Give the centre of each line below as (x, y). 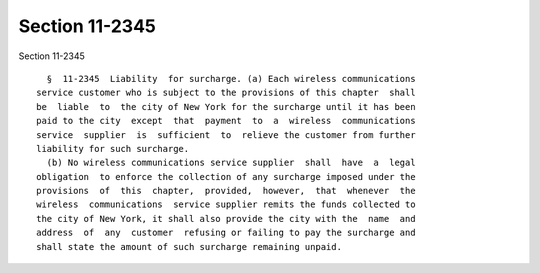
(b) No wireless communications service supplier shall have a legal (231, 163)
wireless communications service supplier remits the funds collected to (226, 204)
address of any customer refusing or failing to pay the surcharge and (226, 233)
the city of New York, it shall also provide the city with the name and (226, 218)
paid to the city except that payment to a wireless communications (226, 121)
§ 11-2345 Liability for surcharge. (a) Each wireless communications (231, 78)
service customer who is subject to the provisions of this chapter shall (226, 93)
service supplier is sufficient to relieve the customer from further (226, 134)
